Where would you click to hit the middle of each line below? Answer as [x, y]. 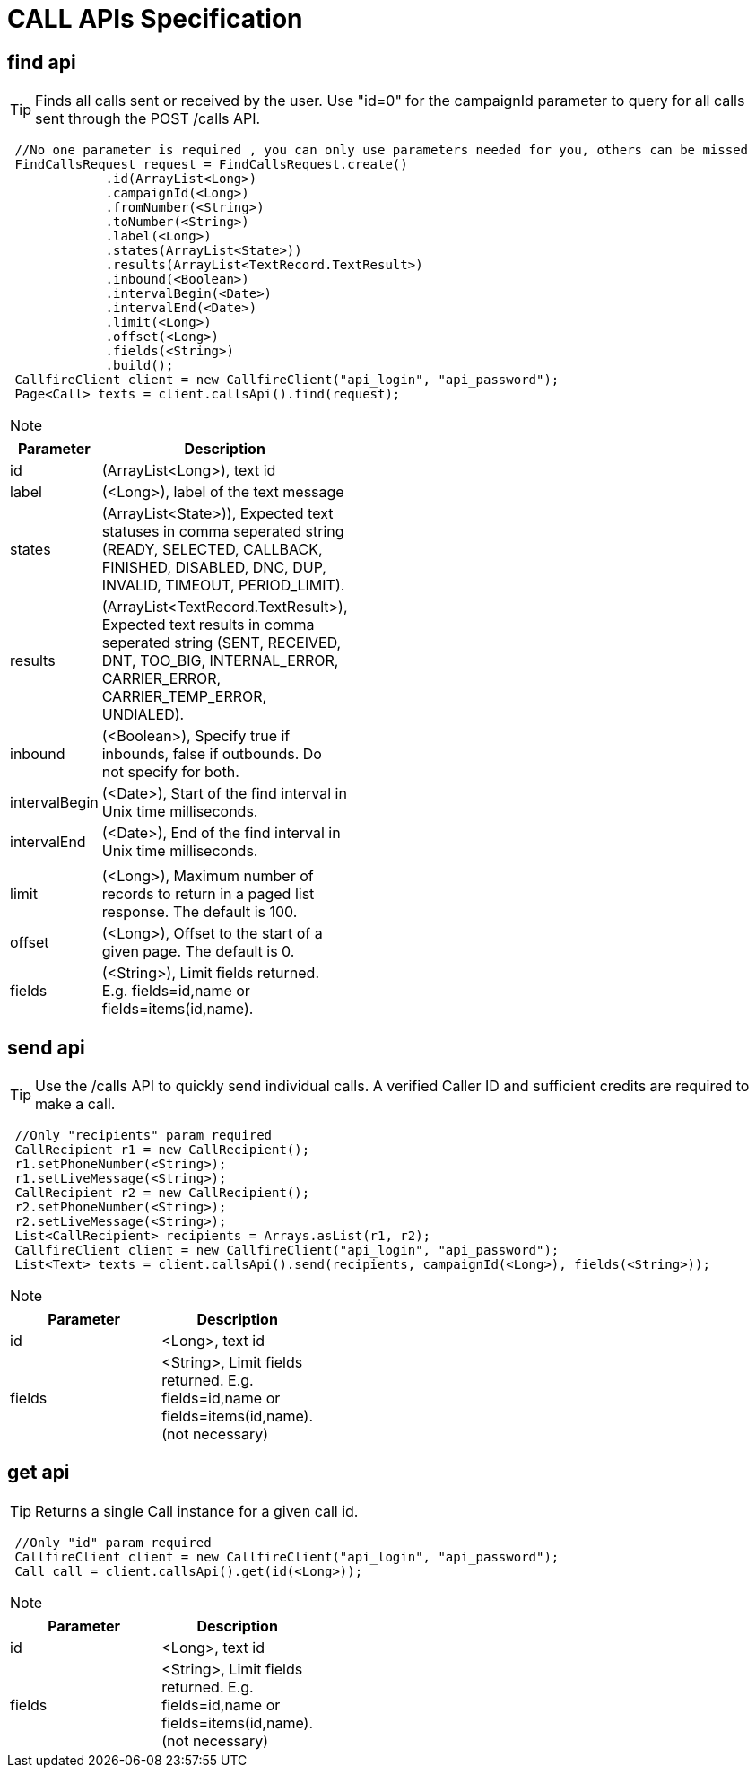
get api [39, 1473]
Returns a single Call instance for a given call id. [197, 1511]
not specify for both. [170, 772]
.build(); [139, 366]
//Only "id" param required [113, 1542]
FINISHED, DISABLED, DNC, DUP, [214, 568]
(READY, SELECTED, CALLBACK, [212, 550]
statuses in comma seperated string [223, 532]
